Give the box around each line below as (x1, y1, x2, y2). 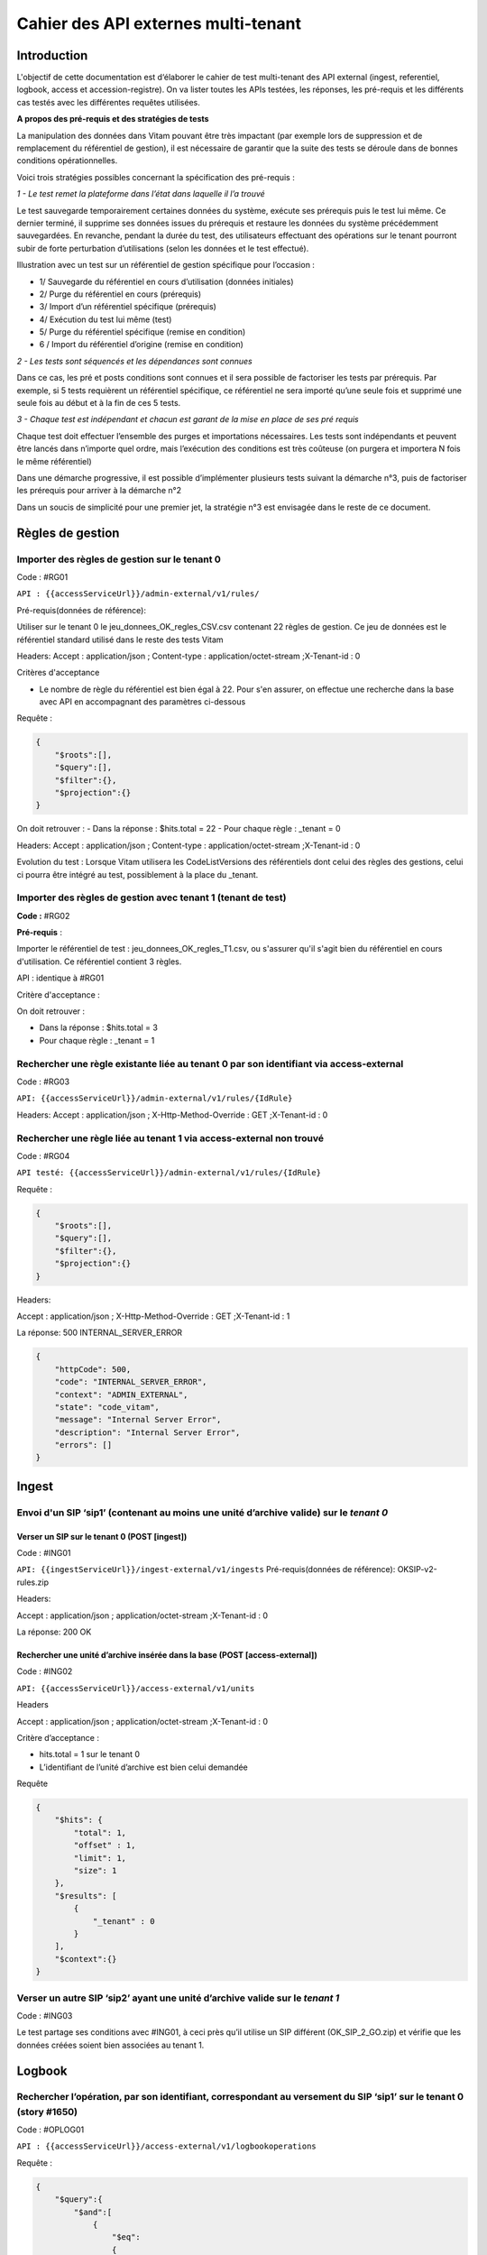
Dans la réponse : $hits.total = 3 (39, 1022, 158, 1033)
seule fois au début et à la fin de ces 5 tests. (16, 398, 181, 409)
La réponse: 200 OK (16, 1626, 92, 1637)
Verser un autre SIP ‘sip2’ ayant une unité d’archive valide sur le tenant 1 (16, 1992, 340, 2004)
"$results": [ (54, 1891, 117, 1901)
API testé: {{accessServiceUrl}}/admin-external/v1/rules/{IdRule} (16, 1168, 322, 1178)
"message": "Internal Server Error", (54, 1414, 222, 1425)
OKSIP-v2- (397, 1564, 437, 1575)
